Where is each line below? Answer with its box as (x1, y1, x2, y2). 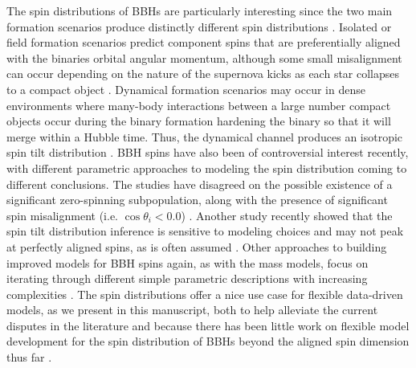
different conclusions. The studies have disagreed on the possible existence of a (6, 175, 393, 192)
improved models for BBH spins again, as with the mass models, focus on (6, 254, 369, 271)
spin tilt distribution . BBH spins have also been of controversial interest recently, (6, 144, 409, 161)
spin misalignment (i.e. (6, 206, 118, 223)
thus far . (6, 349, 52, 366)
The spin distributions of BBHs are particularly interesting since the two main (6, 2, 393, 18)
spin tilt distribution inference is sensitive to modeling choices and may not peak (6, 223, 404, 239)
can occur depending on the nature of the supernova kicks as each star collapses (6, 65, 400, 82)
